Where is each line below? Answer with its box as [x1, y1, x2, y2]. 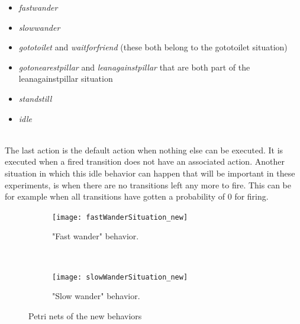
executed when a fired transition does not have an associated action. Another [5, 155, 285, 168]
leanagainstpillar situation [18, 72, 113, 85]
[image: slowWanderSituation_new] [52, 272, 188, 281]
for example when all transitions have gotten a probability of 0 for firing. [5, 190, 269, 203]
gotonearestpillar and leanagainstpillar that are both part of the [18, 60, 250, 73]
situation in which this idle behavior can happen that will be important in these [5, 166, 295, 179]
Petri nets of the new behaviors [28, 309, 142, 322]
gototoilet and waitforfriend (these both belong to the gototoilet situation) [18, 41, 288, 53]
